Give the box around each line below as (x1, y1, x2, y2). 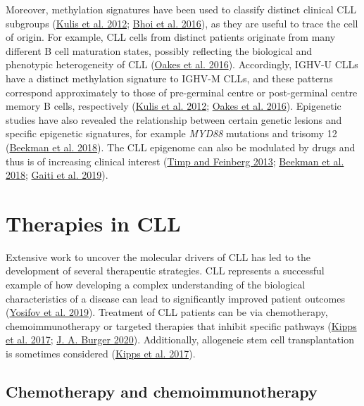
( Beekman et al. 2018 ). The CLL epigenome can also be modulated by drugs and (6, 139, 356, 154)
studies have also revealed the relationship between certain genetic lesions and (6, 112, 342, 127)
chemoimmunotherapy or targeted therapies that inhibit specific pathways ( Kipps (6, 318, 357, 333)
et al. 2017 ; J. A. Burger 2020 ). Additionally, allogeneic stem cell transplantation (6, 332, 354, 347)
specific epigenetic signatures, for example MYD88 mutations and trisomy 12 (6, 126, 337, 141)
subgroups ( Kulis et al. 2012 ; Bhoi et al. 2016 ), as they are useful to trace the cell (6, 15, 358, 30)
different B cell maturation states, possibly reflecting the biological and (6, 43, 313, 58)
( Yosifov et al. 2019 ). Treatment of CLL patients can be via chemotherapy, (6, 305, 328, 319)
